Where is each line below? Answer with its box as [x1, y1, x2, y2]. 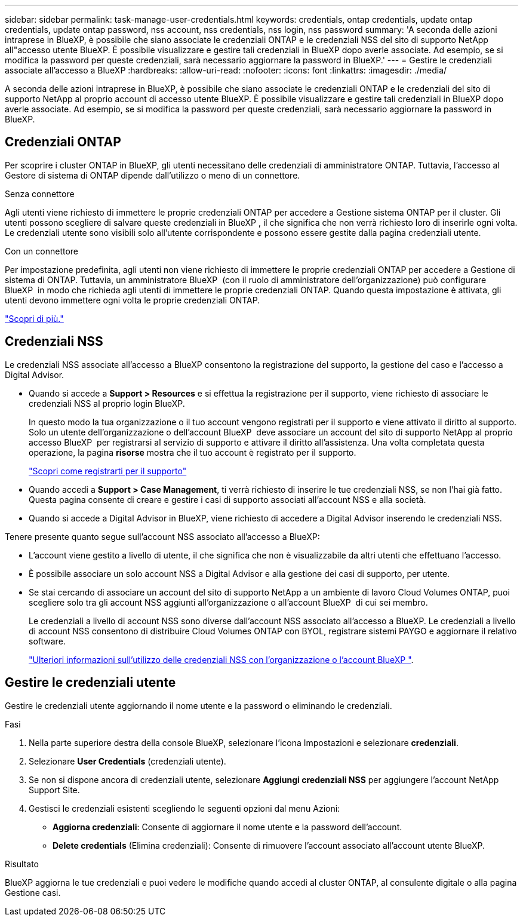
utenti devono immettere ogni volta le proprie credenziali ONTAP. [5, 294, 260, 305]
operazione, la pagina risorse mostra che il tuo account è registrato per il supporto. [29, 447, 356, 458]
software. [29, 636, 66, 646]
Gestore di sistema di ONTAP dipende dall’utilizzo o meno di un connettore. [5, 170, 300, 180]
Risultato [5, 858, 39, 869]
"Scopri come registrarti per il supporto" [29, 465, 187, 476]
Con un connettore [5, 245, 79, 256]
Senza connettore [5, 188, 75, 199]
